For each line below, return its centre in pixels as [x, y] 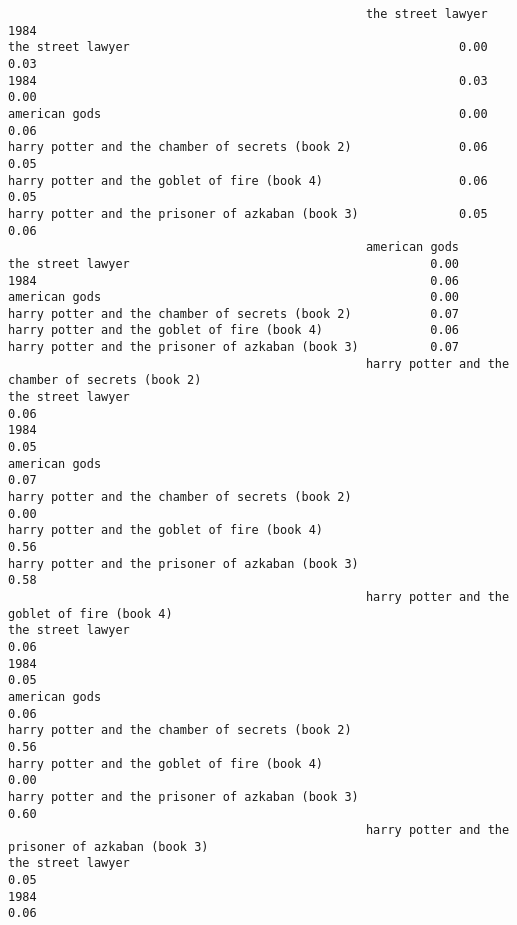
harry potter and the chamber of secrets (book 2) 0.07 [234, 313]
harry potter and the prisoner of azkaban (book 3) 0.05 [248, 213]
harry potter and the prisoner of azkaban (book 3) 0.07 [234, 347]
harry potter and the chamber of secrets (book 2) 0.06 [248, 147]
